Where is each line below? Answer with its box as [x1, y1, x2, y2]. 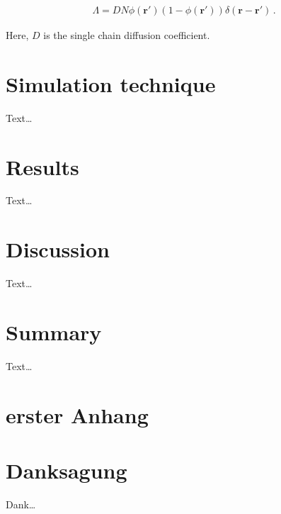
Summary [6, 317, 102, 346]
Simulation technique [6, 69, 216, 98]
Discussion [6, 235, 110, 264]
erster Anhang [6, 400, 149, 429]
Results [6, 152, 79, 181]
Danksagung [6, 456, 127, 485]
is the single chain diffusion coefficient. [43, 28, 210, 43]
